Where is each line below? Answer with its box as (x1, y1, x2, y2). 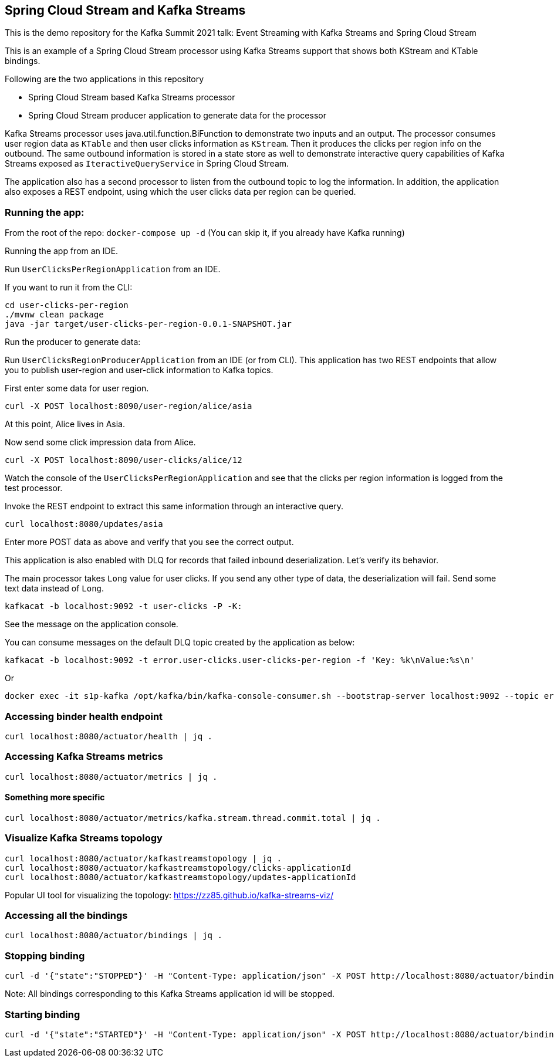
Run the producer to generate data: (5, 337, 141, 347)
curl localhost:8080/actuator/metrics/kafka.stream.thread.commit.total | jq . (5, 813, 381, 823)
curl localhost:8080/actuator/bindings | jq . (5, 931, 222, 941)
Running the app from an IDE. (5, 246, 119, 256)
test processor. (5, 483, 63, 493)
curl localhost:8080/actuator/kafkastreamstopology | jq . (5, 853, 282, 863)
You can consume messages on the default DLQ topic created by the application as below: (5, 637, 355, 648)
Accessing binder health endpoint (5, 710, 163, 722)
